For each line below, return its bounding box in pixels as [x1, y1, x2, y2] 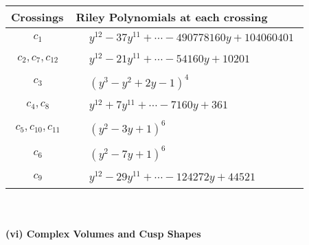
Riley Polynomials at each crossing [76, 9, 268, 25]
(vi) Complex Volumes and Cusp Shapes [5, 226, 201, 240]
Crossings [11, 9, 64, 25]
